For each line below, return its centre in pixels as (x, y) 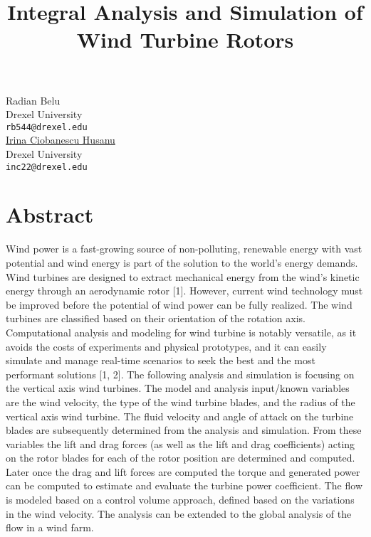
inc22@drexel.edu (47, 167)
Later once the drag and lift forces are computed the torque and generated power (183, 471)
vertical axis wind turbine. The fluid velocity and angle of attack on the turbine (180, 416)
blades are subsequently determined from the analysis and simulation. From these (184, 430)
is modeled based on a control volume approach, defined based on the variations (180, 500)
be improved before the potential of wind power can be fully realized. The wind (179, 304)
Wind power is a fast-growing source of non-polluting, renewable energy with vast (184, 249)
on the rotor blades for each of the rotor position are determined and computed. (181, 458)
